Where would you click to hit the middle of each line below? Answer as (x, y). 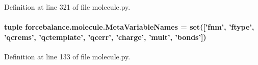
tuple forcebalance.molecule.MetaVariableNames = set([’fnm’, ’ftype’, (129, 27)
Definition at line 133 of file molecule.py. (67, 56)
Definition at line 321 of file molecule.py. (67, 7)
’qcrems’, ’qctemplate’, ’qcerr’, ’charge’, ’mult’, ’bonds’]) (105, 37)
